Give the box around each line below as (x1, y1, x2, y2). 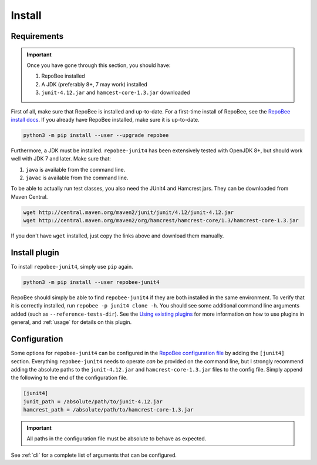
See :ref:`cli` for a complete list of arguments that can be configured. (11, 451, 177, 459)
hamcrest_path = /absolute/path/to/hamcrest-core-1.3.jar (23, 406, 194, 413)
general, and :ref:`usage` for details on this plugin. (11, 319, 132, 326)
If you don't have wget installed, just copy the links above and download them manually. (11, 232, 224, 239)
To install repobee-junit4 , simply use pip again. (11, 263, 133, 270)
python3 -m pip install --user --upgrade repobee (23, 132, 169, 138)
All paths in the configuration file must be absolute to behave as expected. (26, 435, 207, 442)
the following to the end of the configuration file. (11, 374, 128, 382)
